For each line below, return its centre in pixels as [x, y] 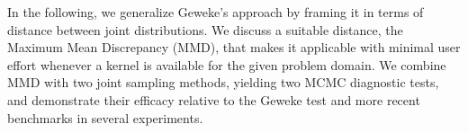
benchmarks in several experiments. [105, 117]
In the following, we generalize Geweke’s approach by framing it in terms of [216, 12]
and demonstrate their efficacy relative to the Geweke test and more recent [214, 99]
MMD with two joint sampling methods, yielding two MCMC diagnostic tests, [223, 82]
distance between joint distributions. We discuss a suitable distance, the [205, 29]
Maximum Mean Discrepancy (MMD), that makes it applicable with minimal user [234, 47]
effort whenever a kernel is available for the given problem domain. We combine [227, 64]
